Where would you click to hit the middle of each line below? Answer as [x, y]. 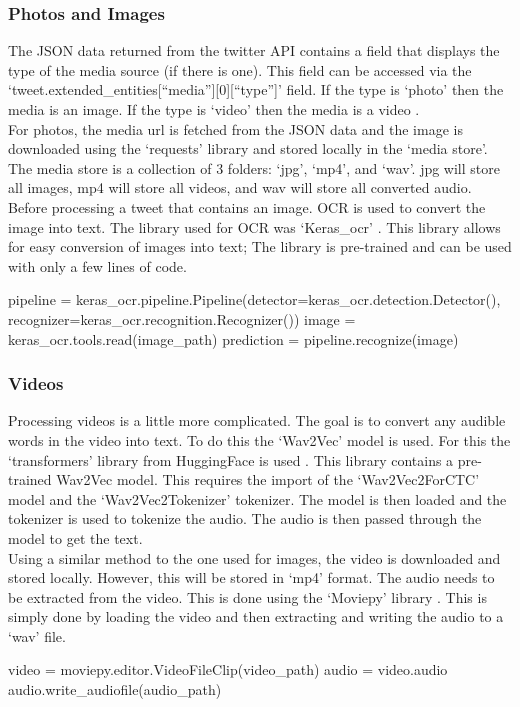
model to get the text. [75, 537]
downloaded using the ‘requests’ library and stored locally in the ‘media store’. [248, 148]
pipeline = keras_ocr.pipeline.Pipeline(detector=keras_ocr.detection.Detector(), [254, 299]
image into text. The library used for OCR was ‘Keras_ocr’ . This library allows [254, 226]
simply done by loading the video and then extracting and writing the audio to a [256, 616]
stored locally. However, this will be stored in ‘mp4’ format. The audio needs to [251, 577]
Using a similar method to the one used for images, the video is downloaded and [254, 557]
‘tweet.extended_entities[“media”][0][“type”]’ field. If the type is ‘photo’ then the [256, 89]
